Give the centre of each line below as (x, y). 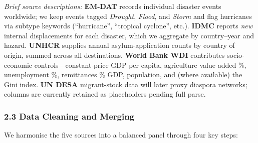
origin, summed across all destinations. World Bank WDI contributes (114, 55)
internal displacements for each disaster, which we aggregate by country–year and (129, 35)
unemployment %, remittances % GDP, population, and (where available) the (123, 74)
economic (18, 65)
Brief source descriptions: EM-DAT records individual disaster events (113, 6)
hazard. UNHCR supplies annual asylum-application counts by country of (119, 45)
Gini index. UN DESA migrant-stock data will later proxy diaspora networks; (126, 84)
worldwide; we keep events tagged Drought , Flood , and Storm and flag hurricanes (128, 16)
